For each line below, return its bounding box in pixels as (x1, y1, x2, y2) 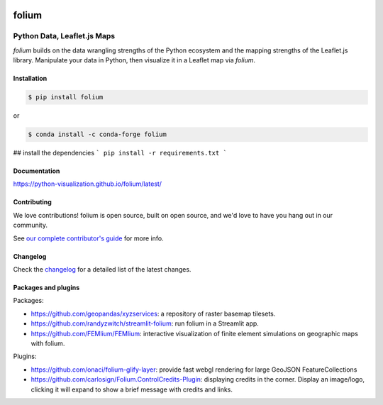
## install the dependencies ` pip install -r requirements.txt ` (13, 149, 227, 157)
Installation (13, 74, 48, 83)
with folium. (30, 339, 65, 348)
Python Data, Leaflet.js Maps (13, 31, 116, 41)
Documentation (13, 167, 60, 175)
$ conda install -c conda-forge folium (28, 131, 167, 138)
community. (13, 221, 48, 230)
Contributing (13, 198, 52, 206)
